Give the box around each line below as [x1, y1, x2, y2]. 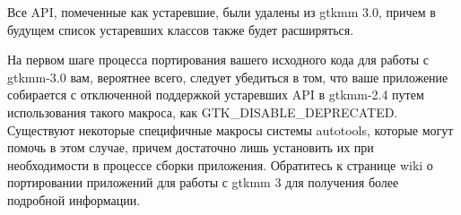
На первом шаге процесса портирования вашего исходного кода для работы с [7, 50, 429, 69]
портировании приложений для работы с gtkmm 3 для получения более [7, 173, 399, 192]
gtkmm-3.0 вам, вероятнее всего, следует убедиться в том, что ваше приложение [7, 67, 448, 86]
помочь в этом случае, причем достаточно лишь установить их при [7, 138, 374, 157]
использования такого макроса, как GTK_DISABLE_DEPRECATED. [7, 102, 398, 121]
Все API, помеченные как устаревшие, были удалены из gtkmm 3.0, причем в [7, 3, 436, 21]
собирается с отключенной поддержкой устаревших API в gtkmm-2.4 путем [7, 85, 424, 104]
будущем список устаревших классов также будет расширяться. [7, 20, 354, 39]
